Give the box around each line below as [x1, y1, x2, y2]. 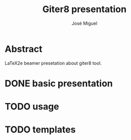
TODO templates [5, 124, 76, 135]
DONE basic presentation [5, 77, 113, 89]
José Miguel [71, 20, 98, 26]
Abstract [5, 43, 42, 55]
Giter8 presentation [42, 4, 127, 15]
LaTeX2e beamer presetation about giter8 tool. [5, 60, 102, 66]
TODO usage [5, 101, 59, 112]
